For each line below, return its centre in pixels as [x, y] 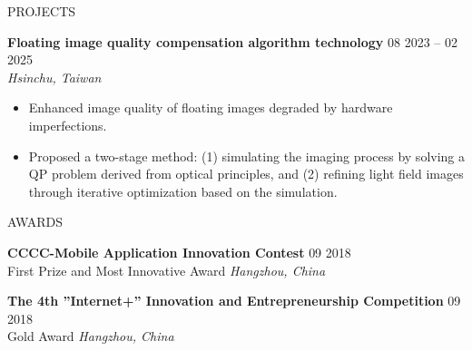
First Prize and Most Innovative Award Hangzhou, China [167, 270]
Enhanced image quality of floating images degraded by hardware [211, 107]
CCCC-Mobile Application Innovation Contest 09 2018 [179, 252]
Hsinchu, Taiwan [54, 77]
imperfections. [68, 125]
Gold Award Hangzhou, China [91, 336]
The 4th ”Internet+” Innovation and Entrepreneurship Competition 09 [234, 301]
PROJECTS [42, 11]
